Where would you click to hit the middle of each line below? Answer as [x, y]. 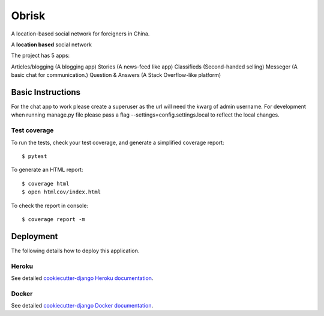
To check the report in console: [50, 205]
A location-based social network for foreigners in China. [80, 34]
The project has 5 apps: [40, 56]
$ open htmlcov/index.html [61, 192]
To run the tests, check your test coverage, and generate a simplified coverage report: [118, 142]
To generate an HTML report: [47, 170]
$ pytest [34, 156]
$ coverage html [46, 184]
